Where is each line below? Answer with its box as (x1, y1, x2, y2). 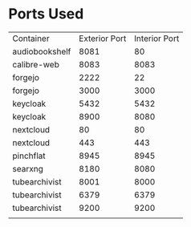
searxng (12, 163, 44, 174)
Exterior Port (79, 33, 127, 44)
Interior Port (133, 33, 180, 44)
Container (12, 33, 50, 44)
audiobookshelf (12, 46, 71, 57)
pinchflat (12, 150, 46, 161)
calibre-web (12, 59, 60, 70)
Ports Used (8, 5, 84, 23)
